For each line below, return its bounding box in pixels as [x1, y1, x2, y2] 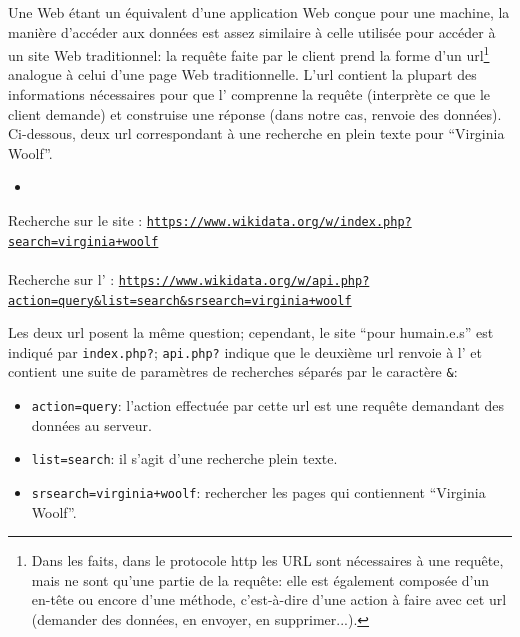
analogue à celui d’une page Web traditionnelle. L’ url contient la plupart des [8, 64, 477, 85]
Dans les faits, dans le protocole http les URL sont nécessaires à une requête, [31, 550, 504, 571]
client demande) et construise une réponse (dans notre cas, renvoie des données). [8, 103, 502, 124]
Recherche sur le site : [8, 210, 143, 230]
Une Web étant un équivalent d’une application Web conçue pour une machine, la [8, 2, 510, 22]
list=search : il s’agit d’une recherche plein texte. [31, 448, 338, 469]
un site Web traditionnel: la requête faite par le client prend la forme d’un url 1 [8, 42, 490, 65]
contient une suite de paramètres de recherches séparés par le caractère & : [8, 361, 458, 382]
